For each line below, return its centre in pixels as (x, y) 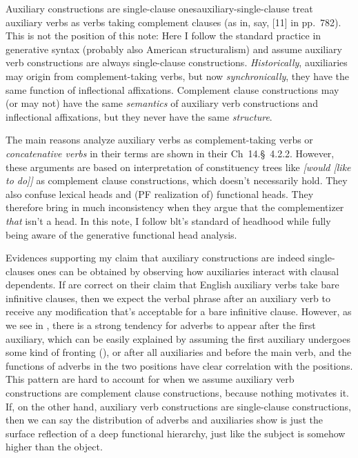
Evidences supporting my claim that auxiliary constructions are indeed (155, 258)
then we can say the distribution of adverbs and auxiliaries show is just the (164, 420)
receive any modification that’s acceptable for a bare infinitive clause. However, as (179, 311)
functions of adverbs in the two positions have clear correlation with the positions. (179, 365)
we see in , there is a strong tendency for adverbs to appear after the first (161, 325)
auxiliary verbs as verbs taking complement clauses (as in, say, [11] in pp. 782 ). (173, 22)
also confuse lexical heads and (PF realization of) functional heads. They (160, 193)
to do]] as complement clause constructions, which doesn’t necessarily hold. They (177, 180)
